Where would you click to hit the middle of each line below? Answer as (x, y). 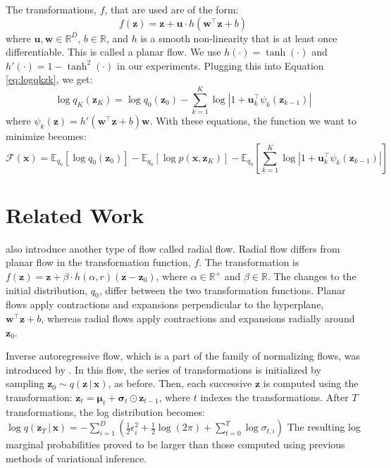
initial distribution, (47, 290)
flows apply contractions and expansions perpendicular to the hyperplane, (165, 304)
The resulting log (324, 427)
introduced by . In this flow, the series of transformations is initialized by (163, 369)
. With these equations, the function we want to (253, 121)
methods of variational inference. (76, 458)
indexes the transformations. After (274, 397)
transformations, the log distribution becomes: (105, 411)
